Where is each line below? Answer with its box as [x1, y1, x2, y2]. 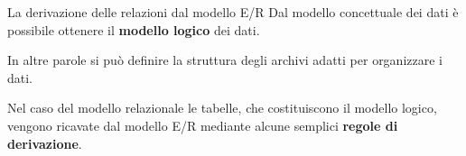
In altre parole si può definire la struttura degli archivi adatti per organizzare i [7, 50, 443, 69]
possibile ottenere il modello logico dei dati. [7, 20, 260, 39]
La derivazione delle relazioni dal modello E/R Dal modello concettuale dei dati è [7, 3, 459, 21]
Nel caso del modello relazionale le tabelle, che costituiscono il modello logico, [7, 98, 437, 117]
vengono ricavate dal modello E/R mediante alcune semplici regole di [7, 115, 398, 134]
